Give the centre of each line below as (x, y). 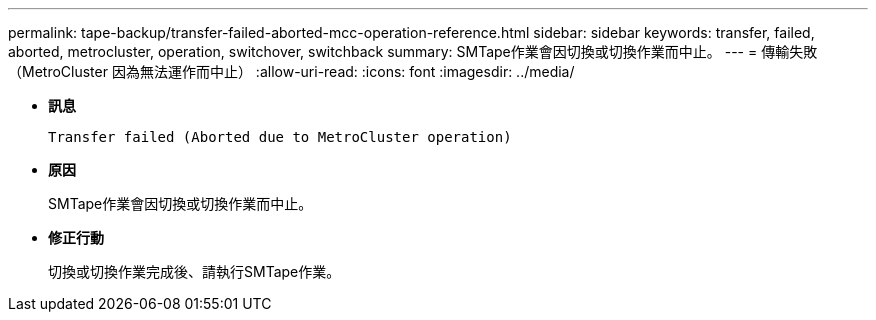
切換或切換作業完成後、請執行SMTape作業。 (194, 271)
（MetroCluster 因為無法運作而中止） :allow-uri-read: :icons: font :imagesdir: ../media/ (291, 71)
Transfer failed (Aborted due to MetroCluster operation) (280, 137)
